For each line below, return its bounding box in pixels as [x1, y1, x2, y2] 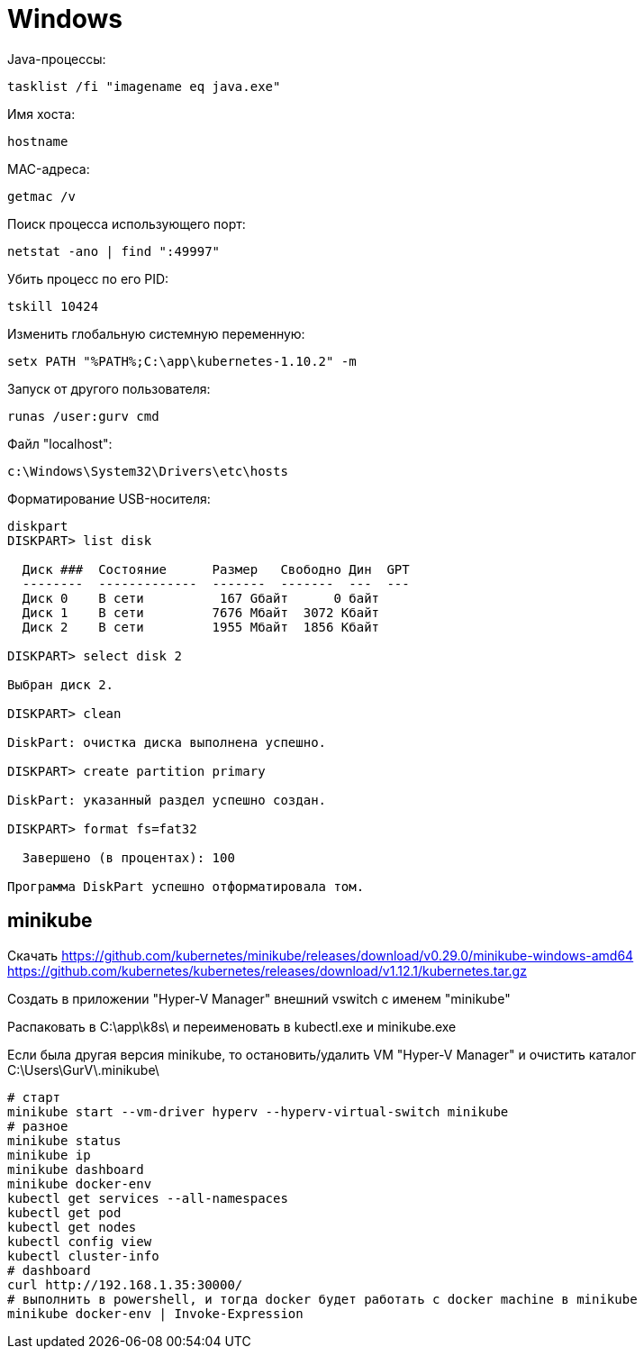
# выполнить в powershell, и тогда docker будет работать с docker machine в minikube [7, 1291, 638, 1306]
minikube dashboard [7, 1161, 144, 1177]
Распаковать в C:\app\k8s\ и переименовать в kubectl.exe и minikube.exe [7, 1018, 457, 1034]
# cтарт [7, 1089, 61, 1105]
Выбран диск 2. [7, 677, 114, 692]
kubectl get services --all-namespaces [7, 1190, 288, 1206]
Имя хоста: [7, 105, 76, 122]
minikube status [7, 1133, 122, 1148]
